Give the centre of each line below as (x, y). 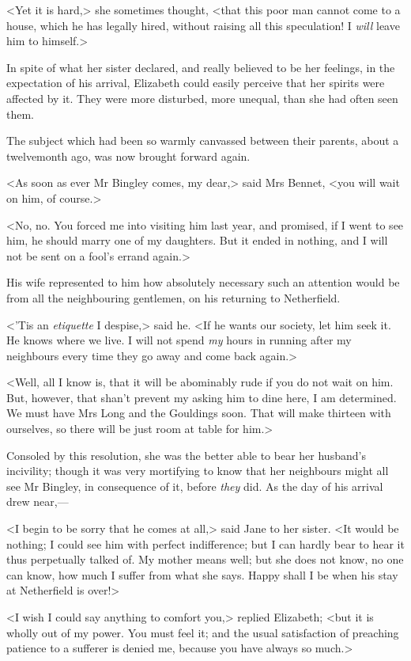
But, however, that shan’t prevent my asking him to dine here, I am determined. (202, 397)
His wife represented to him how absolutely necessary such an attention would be (203, 282)
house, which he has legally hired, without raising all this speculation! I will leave (203, 25)
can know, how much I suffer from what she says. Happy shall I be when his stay (202, 574)
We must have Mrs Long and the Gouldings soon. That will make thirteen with (199, 413)
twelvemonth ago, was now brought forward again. (128, 156)
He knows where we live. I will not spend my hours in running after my (179, 340)
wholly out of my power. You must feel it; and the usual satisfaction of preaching (203, 632)
